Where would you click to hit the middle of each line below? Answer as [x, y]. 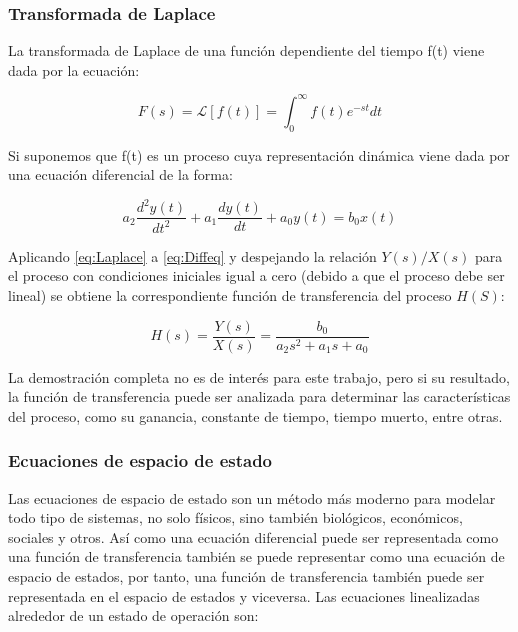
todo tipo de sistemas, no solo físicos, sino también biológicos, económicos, [235, 517]
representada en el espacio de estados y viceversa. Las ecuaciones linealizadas [244, 595]
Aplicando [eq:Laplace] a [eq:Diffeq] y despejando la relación [192, 255]
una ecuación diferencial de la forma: [120, 174]
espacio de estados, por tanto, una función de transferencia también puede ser [246, 576]
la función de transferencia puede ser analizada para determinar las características [259, 396]
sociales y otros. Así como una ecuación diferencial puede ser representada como [253, 536]
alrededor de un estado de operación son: [133, 615]
